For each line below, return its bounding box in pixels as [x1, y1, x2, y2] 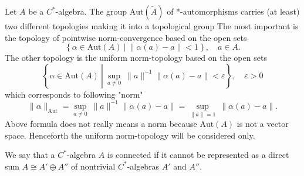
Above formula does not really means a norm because [5, 118, 197, 130]
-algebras [127, 160, 160, 172]
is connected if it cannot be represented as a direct [107, 149, 289, 161]
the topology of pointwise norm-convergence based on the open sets [5, 31, 247, 43]
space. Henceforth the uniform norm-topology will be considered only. [5, 129, 255, 141]
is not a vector [237, 118, 289, 130]
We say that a [5, 149, 55, 161]
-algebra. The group [55, 5, 127, 17]
